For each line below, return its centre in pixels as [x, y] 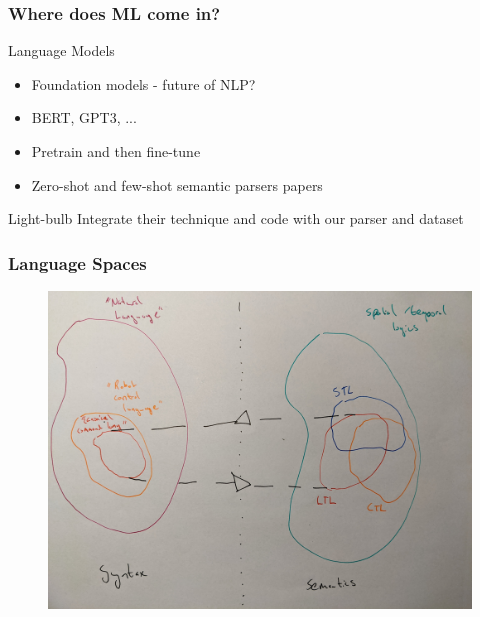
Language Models [61, 50]
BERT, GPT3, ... [84, 117]
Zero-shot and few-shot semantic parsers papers [177, 184]
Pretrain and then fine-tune [116, 151]
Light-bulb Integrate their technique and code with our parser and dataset [236, 218]
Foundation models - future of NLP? [143, 83]
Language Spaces [77, 262]
